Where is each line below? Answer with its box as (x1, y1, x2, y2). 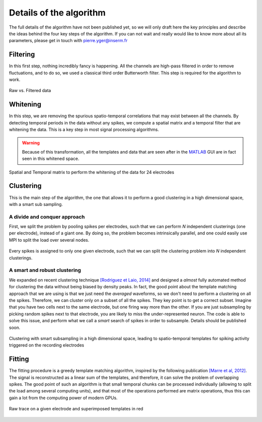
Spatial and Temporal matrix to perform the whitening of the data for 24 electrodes (9, 169, 175, 175)
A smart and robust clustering (9, 267, 81, 274)
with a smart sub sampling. (9, 201, 63, 207)
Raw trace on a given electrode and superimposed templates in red (9, 406, 143, 412)
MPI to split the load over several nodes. (9, 237, 89, 243)
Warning (22, 140, 40, 146)
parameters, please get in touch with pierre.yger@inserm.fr (9, 38, 128, 44)
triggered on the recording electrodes (9, 342, 84, 348)
